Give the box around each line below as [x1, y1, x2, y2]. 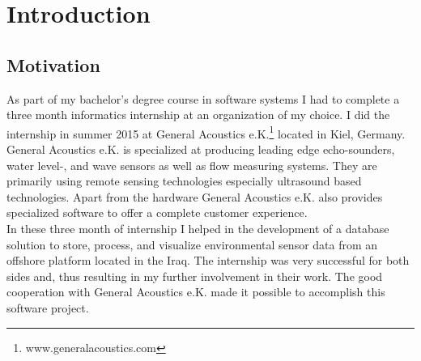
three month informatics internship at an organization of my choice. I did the [6, 106, 390, 123]
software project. [6, 299, 89, 316]
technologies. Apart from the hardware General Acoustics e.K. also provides [6, 188, 383, 205]
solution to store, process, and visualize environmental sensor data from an [6, 236, 378, 253]
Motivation [6, 52, 100, 77]
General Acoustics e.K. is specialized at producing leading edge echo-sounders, [6, 141, 395, 158]
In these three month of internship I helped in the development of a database [6, 219, 389, 236]
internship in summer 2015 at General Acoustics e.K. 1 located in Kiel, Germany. [6, 122, 406, 142]
